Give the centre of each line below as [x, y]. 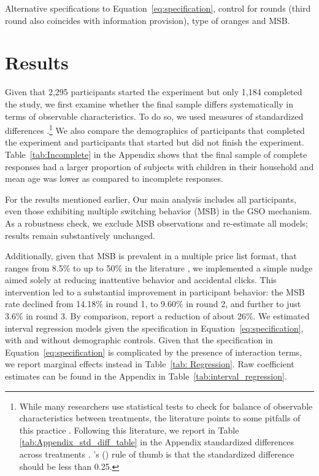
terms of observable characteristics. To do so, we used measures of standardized [154, 116]
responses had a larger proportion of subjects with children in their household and [159, 166]
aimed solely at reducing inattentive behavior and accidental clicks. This [141, 280]
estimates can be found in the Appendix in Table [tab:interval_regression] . [146, 376]
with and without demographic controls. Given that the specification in [139, 340]
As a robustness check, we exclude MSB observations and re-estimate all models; [156, 223]
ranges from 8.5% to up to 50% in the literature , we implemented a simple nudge [159, 267]
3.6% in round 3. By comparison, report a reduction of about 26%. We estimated [157, 316]
